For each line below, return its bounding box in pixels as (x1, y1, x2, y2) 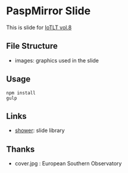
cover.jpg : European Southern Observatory (14, 160, 122, 167)
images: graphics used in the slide (14, 56, 99, 64)
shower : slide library (14, 127, 65, 134)
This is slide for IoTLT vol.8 (6, 24, 72, 31)
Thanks (6, 144, 35, 154)
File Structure (6, 41, 58, 51)
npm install (6, 90, 36, 96)
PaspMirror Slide (6, 4, 91, 18)
